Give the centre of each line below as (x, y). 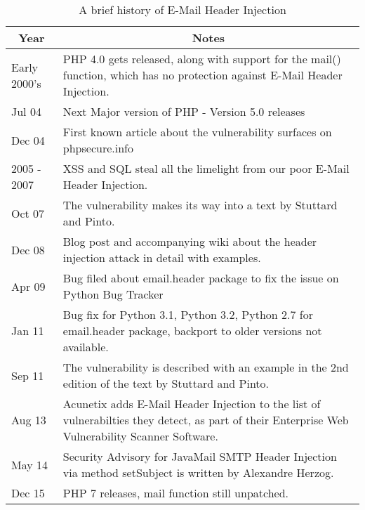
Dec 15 (28, 493)
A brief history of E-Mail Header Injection (182, 9)
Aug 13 (29, 420)
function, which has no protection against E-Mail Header (203, 75)
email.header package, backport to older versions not (192, 331)
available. (86, 347)
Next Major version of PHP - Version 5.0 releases (184, 111)
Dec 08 (28, 249)
